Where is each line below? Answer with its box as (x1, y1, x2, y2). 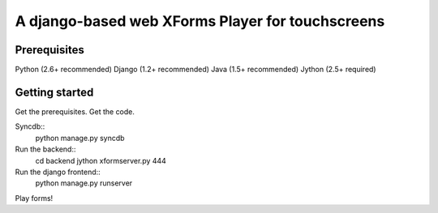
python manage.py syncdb (35, 133, 125, 143)
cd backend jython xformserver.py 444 (35, 155, 166, 165)
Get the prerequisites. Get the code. (15, 106, 135, 117)
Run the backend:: (15, 144, 76, 154)
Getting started (15, 85, 94, 99)
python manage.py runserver (35, 178, 133, 188)
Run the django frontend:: (15, 167, 101, 177)
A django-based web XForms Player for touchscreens (15, 12, 385, 30)
